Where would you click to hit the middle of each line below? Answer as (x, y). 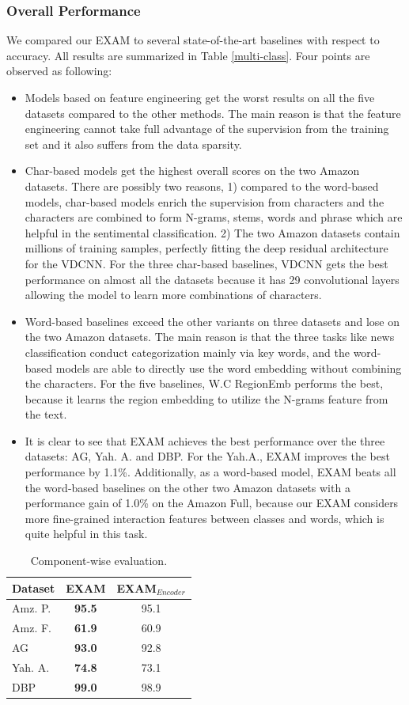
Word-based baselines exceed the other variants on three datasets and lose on (212, 321)
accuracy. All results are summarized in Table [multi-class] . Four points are (188, 55)
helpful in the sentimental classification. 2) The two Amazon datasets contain (212, 232)
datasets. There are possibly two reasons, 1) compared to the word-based (202, 186)
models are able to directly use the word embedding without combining (229, 368)
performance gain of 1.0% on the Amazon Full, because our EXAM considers (212, 503)
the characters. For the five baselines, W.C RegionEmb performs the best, (204, 383)
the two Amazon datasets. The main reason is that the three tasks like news (210, 337)
